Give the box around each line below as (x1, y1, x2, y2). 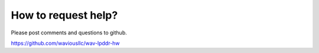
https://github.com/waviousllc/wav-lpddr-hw (11, 40, 121, 47)
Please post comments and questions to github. (11, 29, 127, 36)
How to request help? (11, 9, 118, 22)
